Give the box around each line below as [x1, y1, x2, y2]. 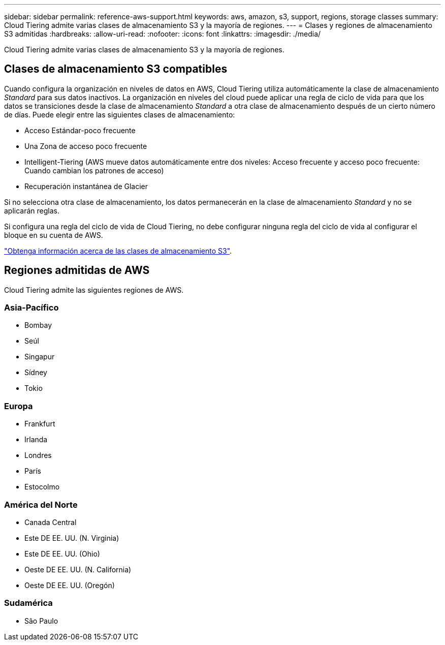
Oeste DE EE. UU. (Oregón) [24, 580, 115, 590]
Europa [4, 401, 33, 411]
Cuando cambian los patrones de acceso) [24, 166, 164, 175]
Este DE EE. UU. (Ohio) [24, 549, 100, 558]
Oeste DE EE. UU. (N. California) [24, 565, 132, 574]
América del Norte [4, 499, 78, 510]
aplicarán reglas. [4, 206, 60, 215]
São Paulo [24, 616, 58, 625]
